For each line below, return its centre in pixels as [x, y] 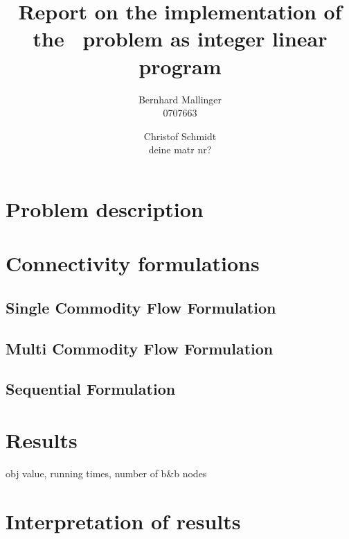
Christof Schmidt [180, 136]
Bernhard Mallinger [180, 99]
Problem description [105, 208]
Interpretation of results [123, 521]
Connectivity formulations [133, 263]
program [180, 66]
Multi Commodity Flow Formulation [140, 348]
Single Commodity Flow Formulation [141, 307]
